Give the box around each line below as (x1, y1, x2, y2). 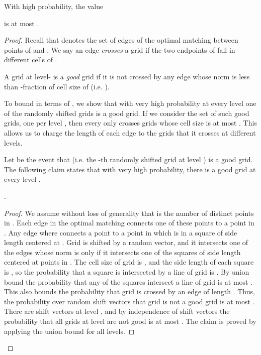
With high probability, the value (4, 1, 104, 11)
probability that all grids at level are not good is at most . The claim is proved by (4, 316, 256, 326)
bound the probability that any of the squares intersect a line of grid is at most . (4, 276, 253, 287)
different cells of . (4, 54, 57, 65)
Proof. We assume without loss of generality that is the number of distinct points (4, 207, 254, 218)
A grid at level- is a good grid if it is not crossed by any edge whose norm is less (4, 71, 250, 81)
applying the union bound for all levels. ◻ (4, 325, 135, 336)
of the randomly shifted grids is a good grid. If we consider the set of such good (4, 107, 249, 118)
